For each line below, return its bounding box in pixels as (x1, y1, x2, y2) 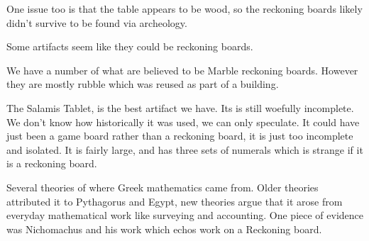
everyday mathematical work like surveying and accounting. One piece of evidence (6, 208, 364, 223)
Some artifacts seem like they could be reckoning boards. (6, 39, 253, 54)
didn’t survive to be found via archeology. (6, 15, 187, 30)
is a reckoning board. (6, 156, 97, 171)
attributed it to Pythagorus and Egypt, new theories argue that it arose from (6, 194, 343, 208)
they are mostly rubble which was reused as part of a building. (6, 77, 279, 91)
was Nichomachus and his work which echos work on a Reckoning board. (6, 221, 322, 236)
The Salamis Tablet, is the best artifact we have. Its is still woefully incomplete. (6, 100, 354, 115)
